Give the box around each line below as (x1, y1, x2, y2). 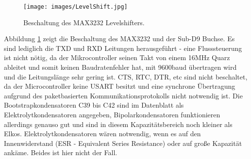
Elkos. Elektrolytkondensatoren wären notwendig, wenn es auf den (4, 128, 201, 139)
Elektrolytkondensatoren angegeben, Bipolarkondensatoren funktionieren (4, 110, 220, 119)
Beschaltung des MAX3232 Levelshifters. (23, 17, 145, 27)
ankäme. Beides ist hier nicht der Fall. (4, 147, 117, 158)
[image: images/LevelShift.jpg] (23, 3, 128, 10)
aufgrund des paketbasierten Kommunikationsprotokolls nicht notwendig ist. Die (4, 90, 243, 100)
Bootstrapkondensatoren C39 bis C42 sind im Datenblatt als (4, 100, 184, 110)
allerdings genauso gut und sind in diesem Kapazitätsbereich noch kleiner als (4, 119, 233, 129)
